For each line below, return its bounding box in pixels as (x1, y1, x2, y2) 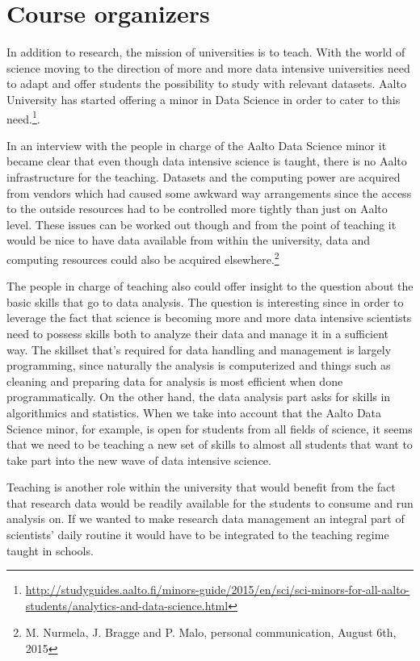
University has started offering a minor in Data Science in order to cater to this (6, 90, 401, 107)
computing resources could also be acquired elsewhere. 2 (6, 248, 279, 267)
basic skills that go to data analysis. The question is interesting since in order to (6, 293, 404, 310)
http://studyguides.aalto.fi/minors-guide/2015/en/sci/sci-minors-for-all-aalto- (25, 581, 410, 598)
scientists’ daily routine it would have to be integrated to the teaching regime (6, 526, 389, 543)
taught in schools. (6, 542, 94, 559)
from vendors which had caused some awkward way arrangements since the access (6, 184, 412, 201)
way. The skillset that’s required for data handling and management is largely (6, 341, 392, 358)
